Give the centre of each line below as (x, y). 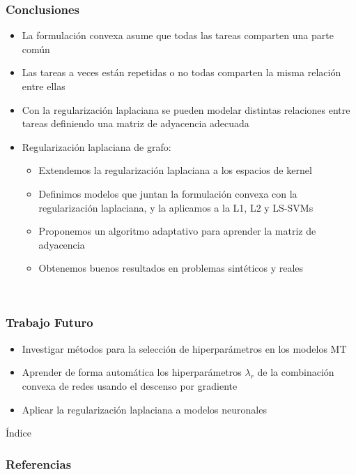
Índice (18, 433)
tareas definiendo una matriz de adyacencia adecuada (136, 123)
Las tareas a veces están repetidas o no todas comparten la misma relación (181, 72)
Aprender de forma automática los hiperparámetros (132, 372)
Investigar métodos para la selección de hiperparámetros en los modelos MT (184, 348)
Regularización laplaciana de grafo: (96, 146)
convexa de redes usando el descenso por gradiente (130, 385)
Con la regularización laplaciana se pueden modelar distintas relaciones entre (186, 109)
